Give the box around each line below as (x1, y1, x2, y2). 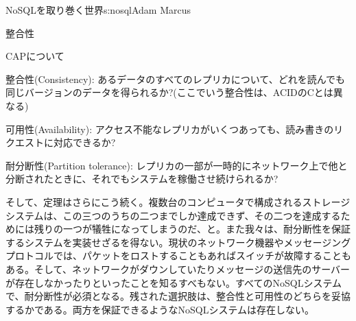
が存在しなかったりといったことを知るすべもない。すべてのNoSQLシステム (5, 275, 342, 289)
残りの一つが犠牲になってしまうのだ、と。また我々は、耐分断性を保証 (34, 222, 351, 236)
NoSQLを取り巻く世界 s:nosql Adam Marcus (5, 3, 191, 16)
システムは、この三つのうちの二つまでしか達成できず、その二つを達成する (5, 208, 341, 222)
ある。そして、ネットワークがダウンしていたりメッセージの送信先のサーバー (5, 261, 351, 276)
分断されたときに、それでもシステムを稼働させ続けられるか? (5, 171, 278, 186)
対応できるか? (53, 135, 116, 150)
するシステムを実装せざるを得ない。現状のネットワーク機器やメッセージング (5, 235, 351, 249)
